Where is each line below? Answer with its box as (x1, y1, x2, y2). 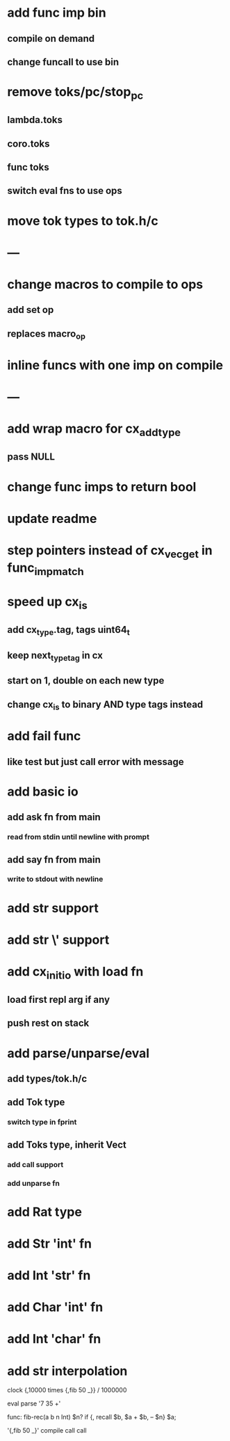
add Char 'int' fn (7, 1299, 104, 1315)
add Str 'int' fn (7, 1236, 92, 1251)
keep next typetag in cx (7, 649, 103, 663)
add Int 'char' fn (7, 1331, 101, 1347)
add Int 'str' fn (7, 1268, 91, 1284)
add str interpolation (7, 1363, 128, 1378)
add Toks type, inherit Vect (7, 1138, 126, 1150)
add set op (7, 304, 54, 316)
